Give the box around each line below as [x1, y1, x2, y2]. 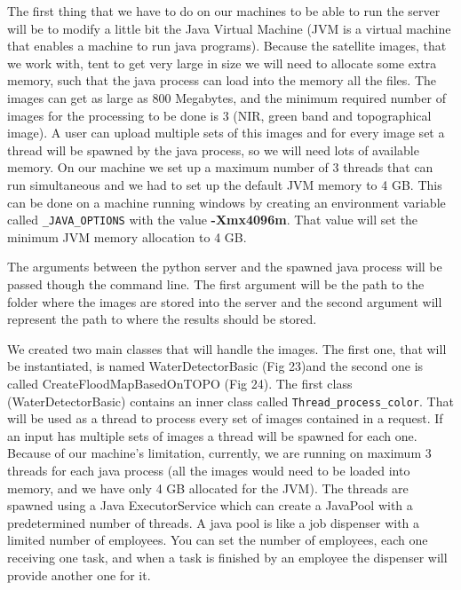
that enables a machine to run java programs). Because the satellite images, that [7, 36, 447, 55]
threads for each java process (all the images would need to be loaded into [7, 460, 410, 479]
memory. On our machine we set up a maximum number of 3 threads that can [7, 158, 433, 177]
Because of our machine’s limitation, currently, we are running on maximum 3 [7, 444, 432, 462]
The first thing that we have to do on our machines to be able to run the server [7, 2, 441, 20]
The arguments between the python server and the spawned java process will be [7, 257, 442, 276]
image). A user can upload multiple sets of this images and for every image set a [7, 123, 445, 142]
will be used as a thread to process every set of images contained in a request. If [7, 409, 443, 428]
